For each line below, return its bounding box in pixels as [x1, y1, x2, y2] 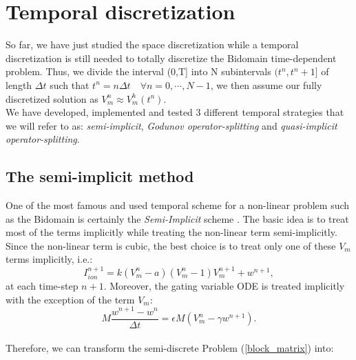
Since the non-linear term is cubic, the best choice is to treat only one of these [6, 238, 336, 252]
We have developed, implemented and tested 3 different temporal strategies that [6, 105, 344, 119]
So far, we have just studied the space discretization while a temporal [6, 37, 299, 52]
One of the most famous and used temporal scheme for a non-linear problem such [6, 198, 350, 212]
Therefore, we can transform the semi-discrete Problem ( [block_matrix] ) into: [6, 341, 334, 355]
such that [50, 77, 90, 92]
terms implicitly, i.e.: [6, 252, 93, 266]
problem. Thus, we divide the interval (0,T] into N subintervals [6, 64, 271, 79]
